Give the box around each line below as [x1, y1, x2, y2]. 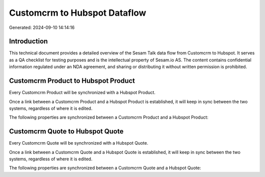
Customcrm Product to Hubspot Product [9, 76, 135, 85]
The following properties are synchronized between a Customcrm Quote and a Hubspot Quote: [9, 165, 201, 171]
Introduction [9, 37, 48, 46]
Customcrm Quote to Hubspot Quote [9, 127, 124, 136]
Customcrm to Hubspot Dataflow [9, 7, 147, 18]
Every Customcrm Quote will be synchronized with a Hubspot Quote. [9, 140, 148, 146]
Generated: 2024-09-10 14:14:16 [9, 25, 75, 30]
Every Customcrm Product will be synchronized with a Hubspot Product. [9, 90, 156, 96]
